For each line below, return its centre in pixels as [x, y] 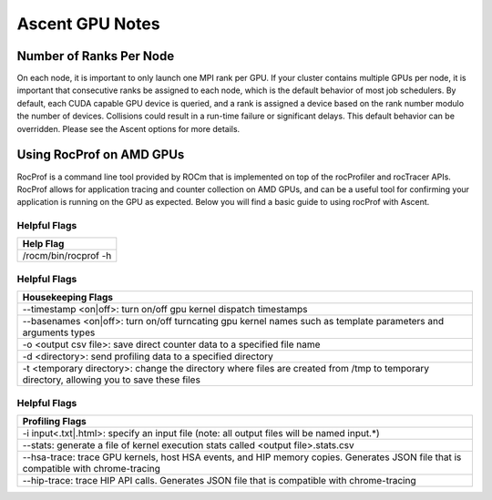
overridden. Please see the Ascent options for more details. [128, 128]
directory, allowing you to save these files [111, 380]
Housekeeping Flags [68, 298]
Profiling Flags [54, 421]
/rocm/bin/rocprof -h [67, 256]
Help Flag [43, 244]
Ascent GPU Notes [88, 24]
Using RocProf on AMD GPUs [101, 155]
